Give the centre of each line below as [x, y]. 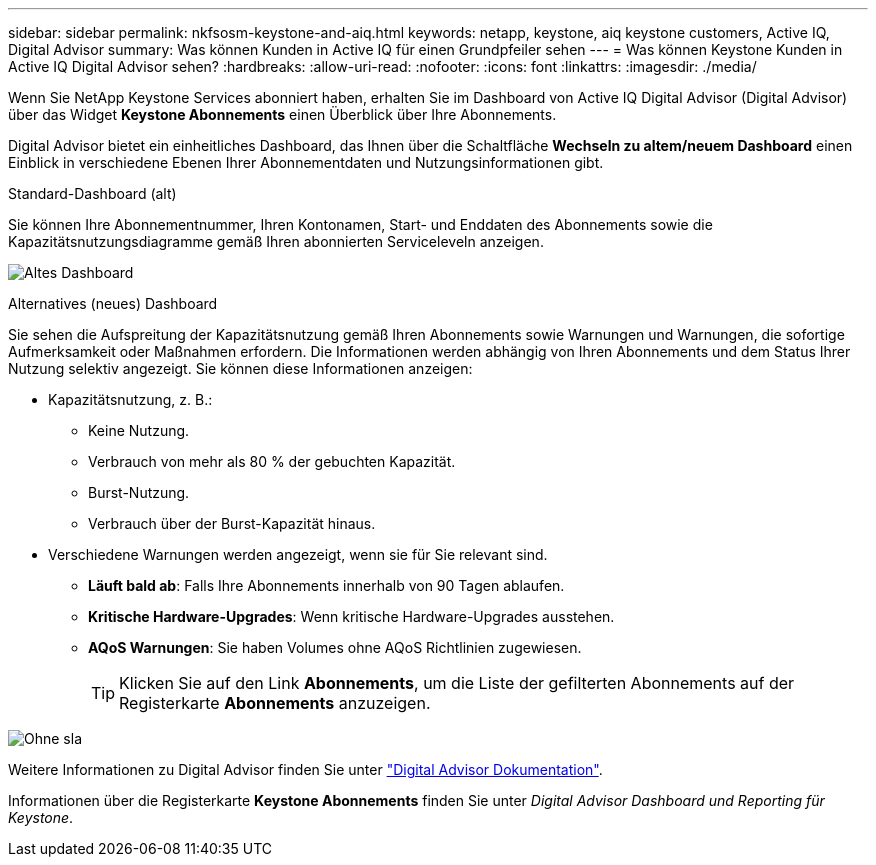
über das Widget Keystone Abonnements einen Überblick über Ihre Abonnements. [282, 114]
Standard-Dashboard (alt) [92, 193]
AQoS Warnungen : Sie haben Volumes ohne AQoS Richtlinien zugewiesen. [335, 647]
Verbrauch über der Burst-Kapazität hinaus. [232, 523]
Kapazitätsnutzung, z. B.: [130, 399]
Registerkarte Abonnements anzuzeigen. [275, 703]
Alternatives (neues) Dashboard [113, 303]
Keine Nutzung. [139, 430]
